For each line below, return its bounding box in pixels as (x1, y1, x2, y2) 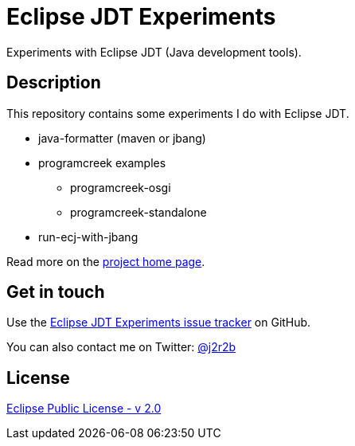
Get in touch (6, 282, 105, 303)
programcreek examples (38, 155, 166, 170)
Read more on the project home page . (6, 254, 205, 268)
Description (6, 72, 101, 93)
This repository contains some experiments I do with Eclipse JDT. (6, 106, 349, 120)
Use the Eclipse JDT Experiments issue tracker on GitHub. (6, 315, 311, 330)
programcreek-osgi (70, 180, 171, 194)
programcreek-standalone (70, 205, 207, 219)
